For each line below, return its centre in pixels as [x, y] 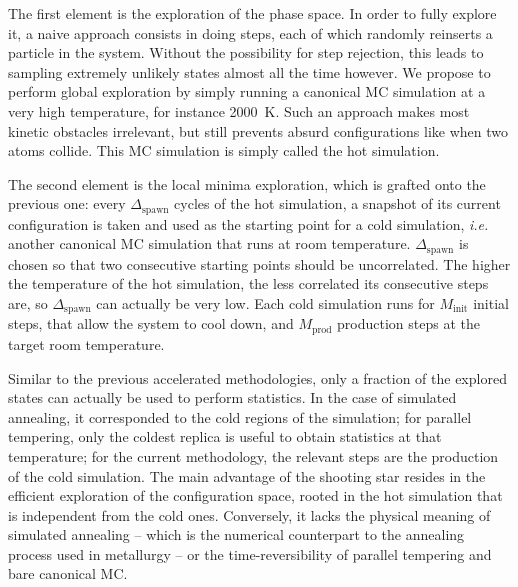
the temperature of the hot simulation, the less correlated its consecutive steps [248, 283]
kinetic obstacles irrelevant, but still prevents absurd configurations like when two [258, 130]
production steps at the [408, 323]
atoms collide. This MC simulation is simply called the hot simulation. [224, 150]
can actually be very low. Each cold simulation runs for [265, 303]
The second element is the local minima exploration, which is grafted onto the [247, 183]
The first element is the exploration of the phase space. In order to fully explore [252, 13]
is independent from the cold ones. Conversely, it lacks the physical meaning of [249, 514]
